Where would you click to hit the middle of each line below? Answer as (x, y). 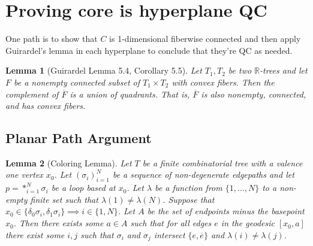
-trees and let (284, 70)
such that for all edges (171, 223)
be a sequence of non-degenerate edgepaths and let (203, 174)
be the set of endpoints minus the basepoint (226, 211)
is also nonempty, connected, (254, 94)
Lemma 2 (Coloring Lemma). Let (69, 163)
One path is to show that (52, 39)
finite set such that (64, 199)
